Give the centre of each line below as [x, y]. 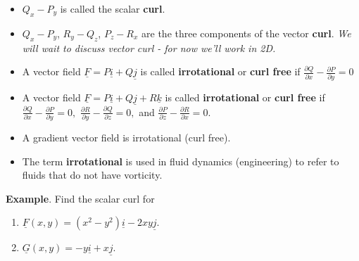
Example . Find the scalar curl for [80, 198]
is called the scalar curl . [113, 8]
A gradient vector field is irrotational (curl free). [126, 138]
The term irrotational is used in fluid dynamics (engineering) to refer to [181, 161]
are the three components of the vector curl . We [246, 33]
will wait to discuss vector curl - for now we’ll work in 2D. [149, 47]
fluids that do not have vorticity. [92, 175]
